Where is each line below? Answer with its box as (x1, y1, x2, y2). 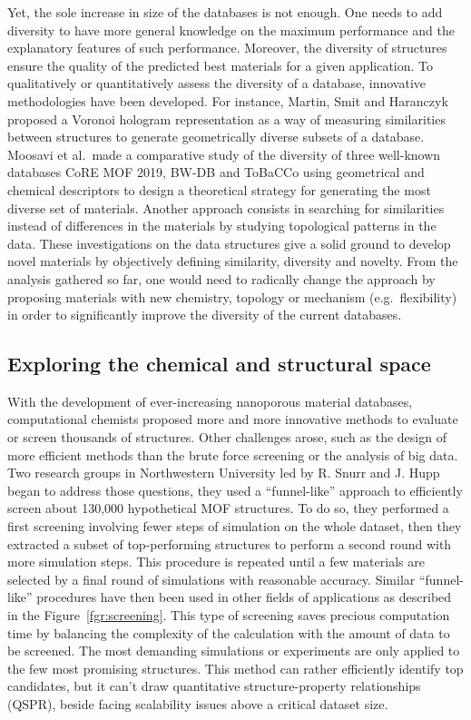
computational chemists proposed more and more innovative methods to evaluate (7, 409, 458, 429)
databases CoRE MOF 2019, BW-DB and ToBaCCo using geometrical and (7, 163, 425, 182)
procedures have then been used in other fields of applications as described (36, 587, 452, 607)
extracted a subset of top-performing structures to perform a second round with (7, 534, 452, 553)
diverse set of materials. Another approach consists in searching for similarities (7, 198, 445, 217)
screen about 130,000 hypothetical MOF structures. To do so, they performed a (7, 498, 449, 518)
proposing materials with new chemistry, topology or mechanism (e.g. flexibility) (7, 287, 457, 306)
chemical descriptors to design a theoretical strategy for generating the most (7, 180, 431, 199)
